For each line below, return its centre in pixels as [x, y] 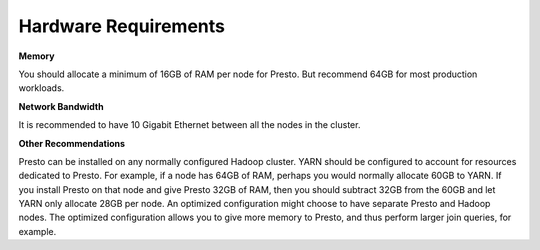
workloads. [41, 88]
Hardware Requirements [121, 26]
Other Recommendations [71, 143]
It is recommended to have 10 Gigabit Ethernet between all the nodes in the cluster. [189, 125]
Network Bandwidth [61, 106]
